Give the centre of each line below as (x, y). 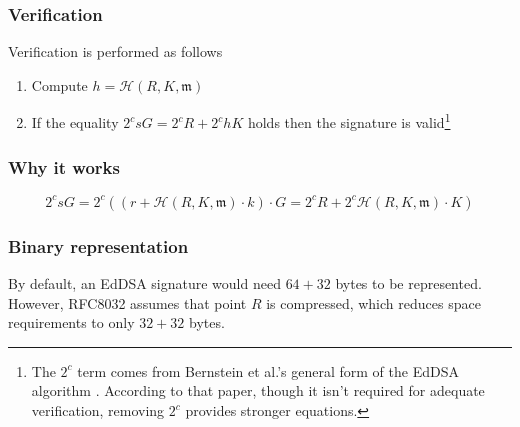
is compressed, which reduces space (373, 302)
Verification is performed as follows (115, 51)
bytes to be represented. (408, 283)
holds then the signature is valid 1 (349, 121)
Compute (59, 84)
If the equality (75, 122)
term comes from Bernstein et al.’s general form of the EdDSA (268, 370)
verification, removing (98, 410)
